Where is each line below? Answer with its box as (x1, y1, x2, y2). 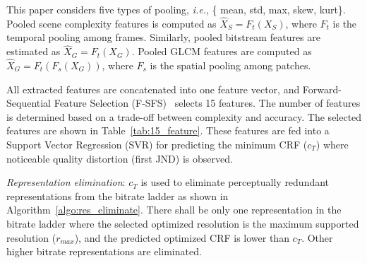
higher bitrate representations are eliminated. (6, 244, 202, 259)
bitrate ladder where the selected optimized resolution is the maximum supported (6, 216, 359, 230)
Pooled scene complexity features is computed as (6, 16, 217, 30)
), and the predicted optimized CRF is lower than (74, 230, 289, 245)
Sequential (6, 95, 52, 110)
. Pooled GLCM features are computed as (131, 44, 312, 59)
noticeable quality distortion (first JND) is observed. (6, 151, 233, 165)
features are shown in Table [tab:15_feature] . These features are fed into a (6, 123, 330, 138)
